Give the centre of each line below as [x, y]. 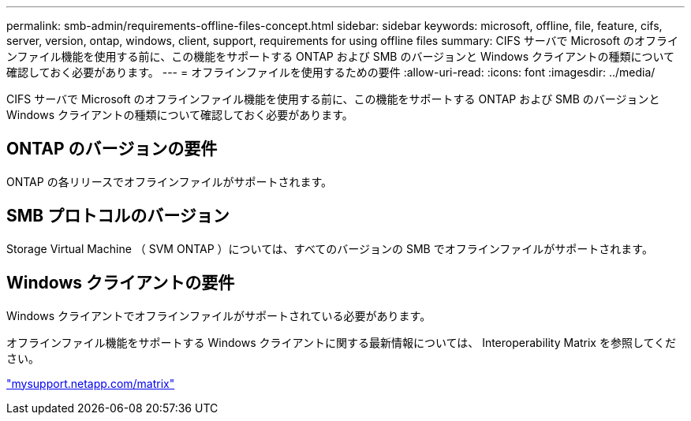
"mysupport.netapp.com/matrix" [91, 383]
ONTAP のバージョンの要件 [112, 149]
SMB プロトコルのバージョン [118, 216]
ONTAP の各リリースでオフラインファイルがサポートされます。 [170, 181]
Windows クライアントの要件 [121, 283]
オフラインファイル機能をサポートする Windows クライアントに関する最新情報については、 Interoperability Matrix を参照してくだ [342, 342]
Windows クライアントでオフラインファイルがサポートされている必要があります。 [219, 315]
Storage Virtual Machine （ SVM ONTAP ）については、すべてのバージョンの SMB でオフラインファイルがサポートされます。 [330, 248]
